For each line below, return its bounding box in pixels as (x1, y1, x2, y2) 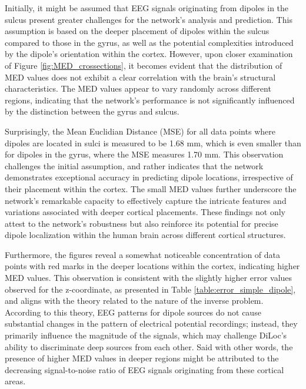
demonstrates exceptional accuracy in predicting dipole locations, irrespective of (5, 171, 293, 183)
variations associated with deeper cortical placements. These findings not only (5, 206, 285, 218)
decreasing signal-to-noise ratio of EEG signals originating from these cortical (5, 363, 284, 375)
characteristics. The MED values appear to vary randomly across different (5, 82, 271, 95)
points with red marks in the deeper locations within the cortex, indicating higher (5, 260, 300, 272)
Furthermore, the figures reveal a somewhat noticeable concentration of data (5, 248, 281, 260)
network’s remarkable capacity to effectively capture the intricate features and (5, 194, 287, 206)
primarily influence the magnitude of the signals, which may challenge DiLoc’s (5, 329, 287, 341)
